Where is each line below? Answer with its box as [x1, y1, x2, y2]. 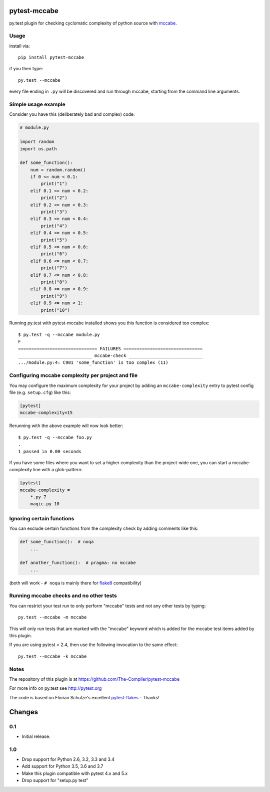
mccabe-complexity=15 [19, 410, 73, 416]
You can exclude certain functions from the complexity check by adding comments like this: [9, 525, 198, 531]
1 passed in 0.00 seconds [18, 449, 82, 454]
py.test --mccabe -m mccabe [18, 615, 87, 620]
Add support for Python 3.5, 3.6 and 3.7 [21, 763, 103, 769]
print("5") [40, 237, 67, 243]
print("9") [40, 293, 67, 299]
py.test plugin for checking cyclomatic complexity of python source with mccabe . [9, 20, 177, 26]
